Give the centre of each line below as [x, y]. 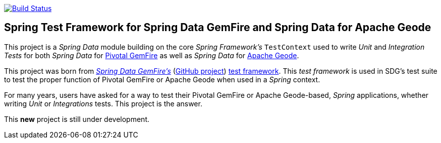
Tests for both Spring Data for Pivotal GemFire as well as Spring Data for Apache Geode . [152, 55]
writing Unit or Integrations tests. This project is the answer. [103, 103]
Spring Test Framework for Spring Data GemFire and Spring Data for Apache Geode [218, 28]
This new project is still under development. [77, 119]
